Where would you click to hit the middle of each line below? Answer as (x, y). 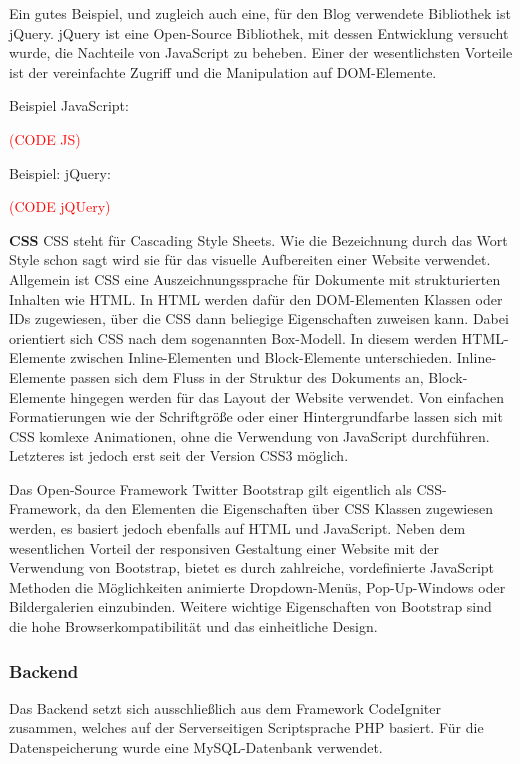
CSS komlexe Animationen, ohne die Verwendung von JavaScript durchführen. (249, 435)
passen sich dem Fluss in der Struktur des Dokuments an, (247, 376)
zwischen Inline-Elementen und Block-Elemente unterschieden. (261, 357)
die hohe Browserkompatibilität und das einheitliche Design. (193, 626)
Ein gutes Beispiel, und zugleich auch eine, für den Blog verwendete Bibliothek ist (260, 13)
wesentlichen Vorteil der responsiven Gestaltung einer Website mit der (224, 547)
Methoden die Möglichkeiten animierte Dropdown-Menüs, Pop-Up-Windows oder (257, 586)
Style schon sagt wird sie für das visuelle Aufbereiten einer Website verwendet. (250, 259)
